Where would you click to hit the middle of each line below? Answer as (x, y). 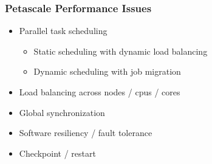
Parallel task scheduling (63, 31)
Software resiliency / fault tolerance (86, 133)
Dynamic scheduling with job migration (107, 71)
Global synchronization (62, 112)
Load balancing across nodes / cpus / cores (100, 92)
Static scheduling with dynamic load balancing (121, 51)
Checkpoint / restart (57, 153)
